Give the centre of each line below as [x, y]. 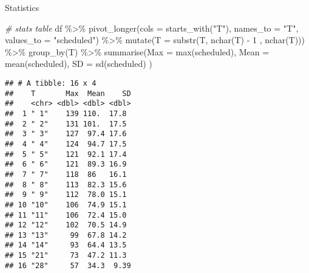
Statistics [22, 7]
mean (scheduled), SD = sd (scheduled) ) [79, 64]
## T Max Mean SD [68, 93]
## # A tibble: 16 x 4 [51, 83]
